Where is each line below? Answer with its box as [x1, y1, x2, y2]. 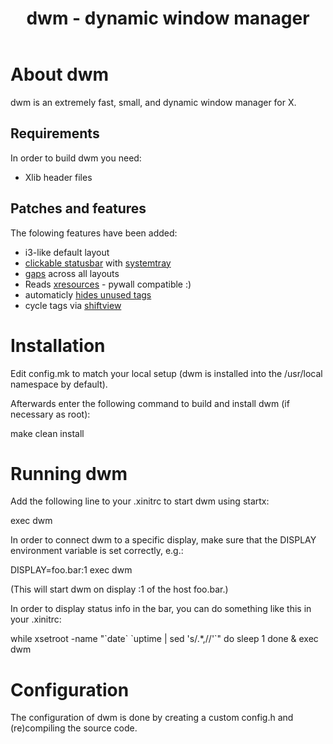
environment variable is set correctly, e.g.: [10, 545, 184, 557]
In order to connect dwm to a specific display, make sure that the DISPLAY [10, 534, 317, 546]
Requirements [10, 125, 100, 142]
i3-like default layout [24, 246, 110, 258]
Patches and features [10, 200, 147, 217]
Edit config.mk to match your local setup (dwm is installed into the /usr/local [10, 367, 323, 379]
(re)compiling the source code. [10, 722, 138, 734]
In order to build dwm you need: [10, 152, 142, 164]
